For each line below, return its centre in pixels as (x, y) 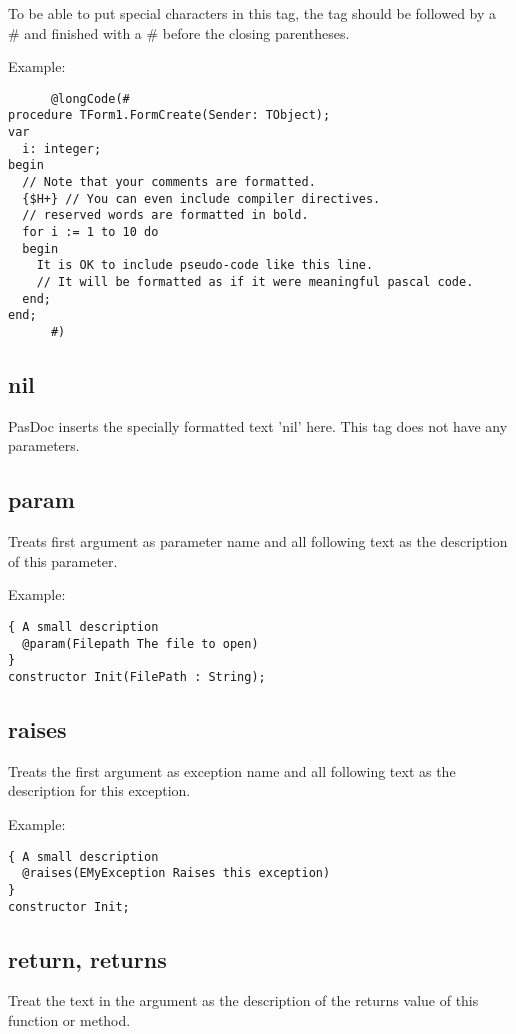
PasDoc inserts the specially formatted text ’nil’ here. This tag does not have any (258, 425)
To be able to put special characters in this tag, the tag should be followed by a (252, 13)
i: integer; (62, 148)
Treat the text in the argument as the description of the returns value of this (243, 1000)
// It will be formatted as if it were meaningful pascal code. (255, 282)
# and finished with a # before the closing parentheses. (179, 32)
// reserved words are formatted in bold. (165, 215)
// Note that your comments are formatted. (169, 182)
